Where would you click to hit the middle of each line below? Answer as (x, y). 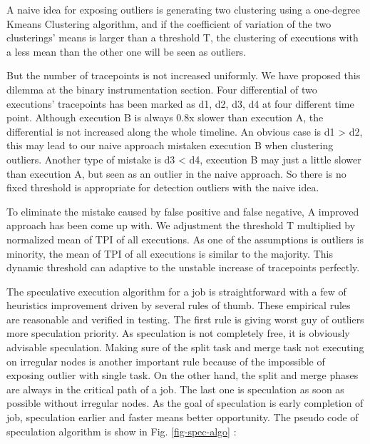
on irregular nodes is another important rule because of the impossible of (166, 361)
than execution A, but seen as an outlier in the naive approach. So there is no (176, 173)
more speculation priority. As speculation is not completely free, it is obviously (178, 333)
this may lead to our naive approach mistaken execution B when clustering (170, 145)
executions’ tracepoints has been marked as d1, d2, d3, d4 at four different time (180, 103)
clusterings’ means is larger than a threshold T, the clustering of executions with (183, 37)
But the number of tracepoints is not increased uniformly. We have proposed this (184, 75)
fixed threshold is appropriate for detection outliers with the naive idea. (163, 187)
